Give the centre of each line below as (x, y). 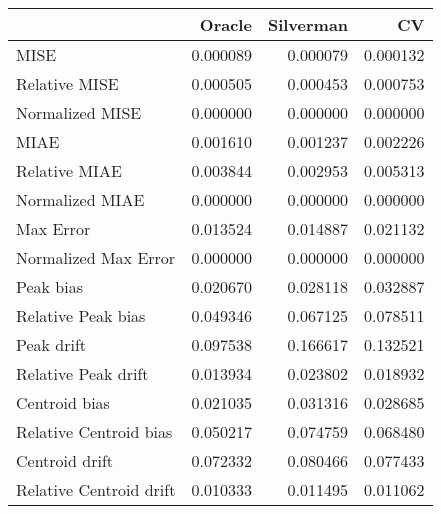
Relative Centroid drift (96, 489)
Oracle (225, 24)
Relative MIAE (69, 170)
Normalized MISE (79, 112)
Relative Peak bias (81, 315)
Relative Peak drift (82, 373)
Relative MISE (67, 83)
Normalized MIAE (80, 199)
